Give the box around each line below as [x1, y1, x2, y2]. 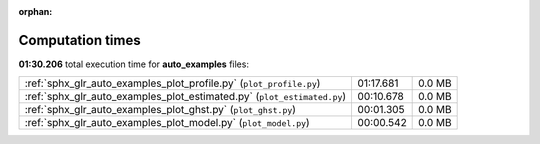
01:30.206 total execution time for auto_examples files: [18, 58, 250, 70]
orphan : [18, 6, 53, 17]
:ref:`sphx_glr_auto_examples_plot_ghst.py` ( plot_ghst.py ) [24, 103, 297, 117]
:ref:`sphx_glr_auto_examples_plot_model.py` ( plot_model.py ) [24, 116, 310, 130]
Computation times [18, 31, 141, 49]
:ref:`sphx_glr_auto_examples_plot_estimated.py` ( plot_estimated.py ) [24, 90, 347, 104]
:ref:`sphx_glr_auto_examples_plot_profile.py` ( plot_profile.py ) [24, 76, 321, 90]
